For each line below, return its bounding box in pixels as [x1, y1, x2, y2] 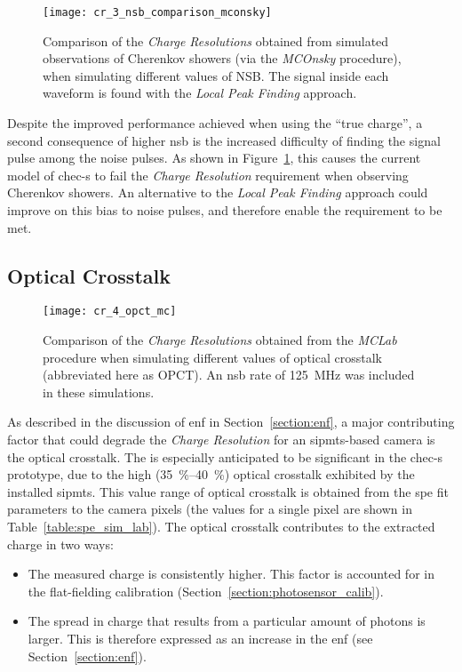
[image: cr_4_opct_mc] [43, 305, 177, 318]
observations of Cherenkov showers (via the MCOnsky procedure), [43, 49, 402, 68]
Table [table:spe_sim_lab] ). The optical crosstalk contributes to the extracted [7, 516, 435, 535]
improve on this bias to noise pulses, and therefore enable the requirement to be [7, 201, 442, 219]
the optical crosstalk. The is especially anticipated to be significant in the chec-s [7, 447, 443, 466]
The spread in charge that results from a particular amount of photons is [28, 612, 426, 630]
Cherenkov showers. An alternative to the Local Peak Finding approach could [7, 183, 428, 202]
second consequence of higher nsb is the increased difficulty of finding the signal [7, 131, 441, 149]
